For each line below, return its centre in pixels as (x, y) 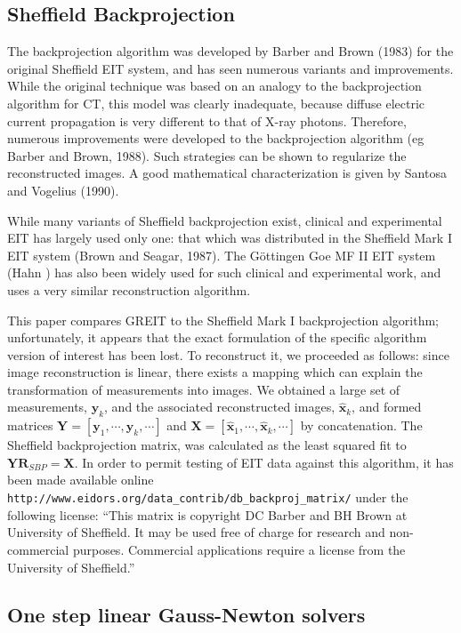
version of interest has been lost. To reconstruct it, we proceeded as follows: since (228, 354)
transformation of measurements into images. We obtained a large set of (204, 389)
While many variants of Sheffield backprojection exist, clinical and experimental (225, 220)
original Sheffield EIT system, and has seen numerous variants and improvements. (230, 68)
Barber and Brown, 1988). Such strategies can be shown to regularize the (207, 155)
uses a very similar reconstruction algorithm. (129, 289)
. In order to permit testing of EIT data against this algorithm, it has (264, 462)
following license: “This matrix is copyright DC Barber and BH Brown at (207, 514)
